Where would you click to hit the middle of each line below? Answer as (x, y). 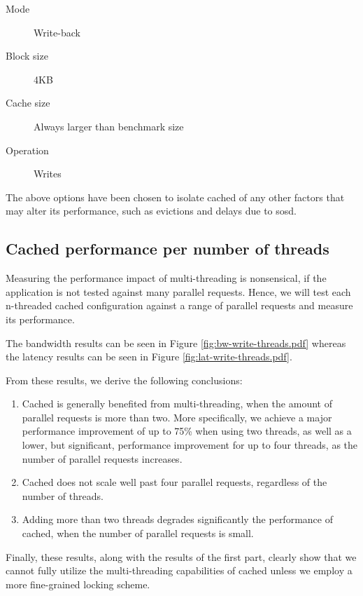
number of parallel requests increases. (102, 458)
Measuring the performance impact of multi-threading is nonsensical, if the (166, 278)
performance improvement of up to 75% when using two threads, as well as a (187, 431)
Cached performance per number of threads (168, 249)
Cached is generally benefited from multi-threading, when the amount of (177, 404)
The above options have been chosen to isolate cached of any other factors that (175, 197)
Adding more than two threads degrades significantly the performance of (177, 519)
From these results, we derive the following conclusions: (124, 380)
